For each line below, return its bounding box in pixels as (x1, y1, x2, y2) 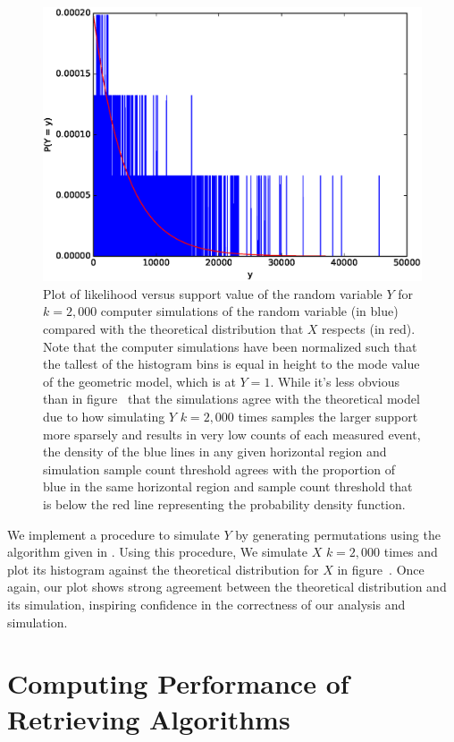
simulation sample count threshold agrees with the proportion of (43, 459, 396, 478)
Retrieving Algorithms (7, 700, 290, 737)
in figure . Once (337, 559, 425, 578)
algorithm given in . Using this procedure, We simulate (7, 542, 307, 561)
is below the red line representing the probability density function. (43, 495, 406, 513)
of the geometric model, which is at (43, 371, 236, 390)
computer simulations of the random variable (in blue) (100, 302, 399, 320)
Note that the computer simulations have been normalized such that (43, 337, 417, 355)
